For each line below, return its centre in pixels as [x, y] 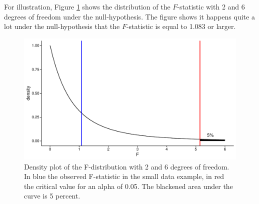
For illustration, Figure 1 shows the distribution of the [87, 6]
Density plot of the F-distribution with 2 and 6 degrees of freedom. [127, 166]
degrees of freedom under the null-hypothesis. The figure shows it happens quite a [129, 16]
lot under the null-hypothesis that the [62, 26]
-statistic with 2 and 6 [211, 6]
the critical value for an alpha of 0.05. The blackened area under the [128, 186]
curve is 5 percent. [52, 196]
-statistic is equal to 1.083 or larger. [181, 26]
